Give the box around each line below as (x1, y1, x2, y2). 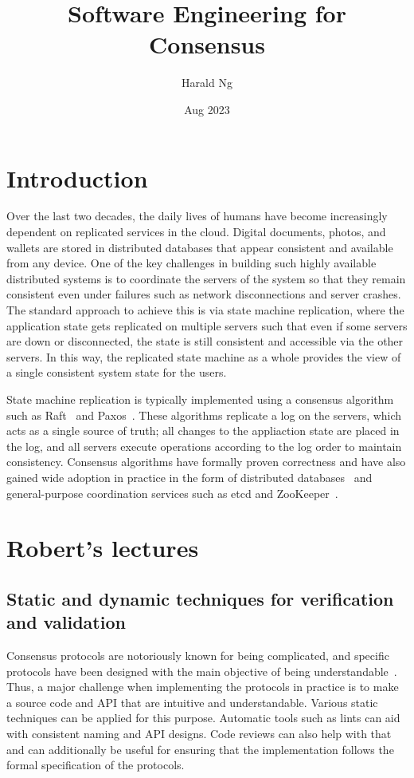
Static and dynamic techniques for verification (6, 586, 394, 610)
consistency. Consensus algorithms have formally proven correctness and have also (6, 453, 406, 470)
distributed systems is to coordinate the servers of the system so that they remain (6, 270, 406, 286)
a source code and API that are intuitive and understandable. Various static (6, 693, 378, 710)
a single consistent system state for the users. (6, 364, 227, 381)
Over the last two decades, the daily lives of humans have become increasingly (6, 207, 388, 224)
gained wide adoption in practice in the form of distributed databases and (6, 468, 373, 485)
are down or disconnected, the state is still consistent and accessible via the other (6, 333, 404, 350)
